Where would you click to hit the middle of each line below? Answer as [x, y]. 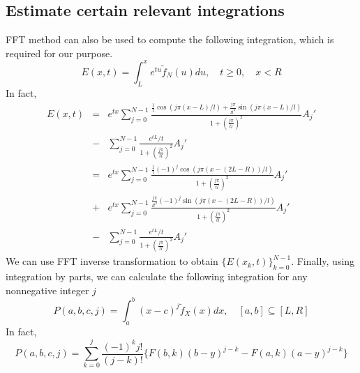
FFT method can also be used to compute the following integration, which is [170, 39]
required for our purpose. [59, 53]
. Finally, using [323, 261]
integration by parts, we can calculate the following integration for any [157, 276]
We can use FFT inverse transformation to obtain [112, 261]
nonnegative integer [47, 290]
